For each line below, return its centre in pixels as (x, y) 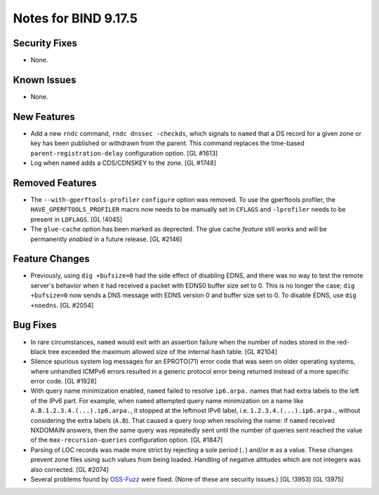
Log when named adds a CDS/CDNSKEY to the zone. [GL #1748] (124, 163)
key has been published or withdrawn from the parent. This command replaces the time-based (167, 143)
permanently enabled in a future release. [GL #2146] (106, 239)
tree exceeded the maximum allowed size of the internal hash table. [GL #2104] (162, 351)
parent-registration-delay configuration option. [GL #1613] (124, 153)
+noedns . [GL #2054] (62, 305)
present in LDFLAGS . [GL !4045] (77, 219)
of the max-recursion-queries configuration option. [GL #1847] (127, 440)
